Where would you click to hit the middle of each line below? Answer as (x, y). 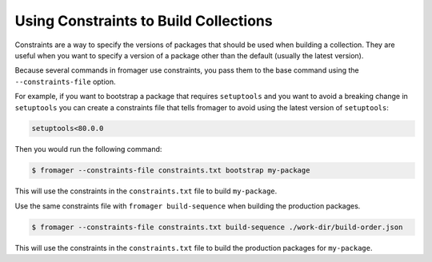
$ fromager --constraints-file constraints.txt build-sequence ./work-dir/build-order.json (217, 227)
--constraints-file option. (65, 81)
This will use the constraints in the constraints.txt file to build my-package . (146, 191)
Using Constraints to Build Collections (144, 21)
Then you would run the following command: (88, 149)
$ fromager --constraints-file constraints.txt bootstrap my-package (171, 171)
